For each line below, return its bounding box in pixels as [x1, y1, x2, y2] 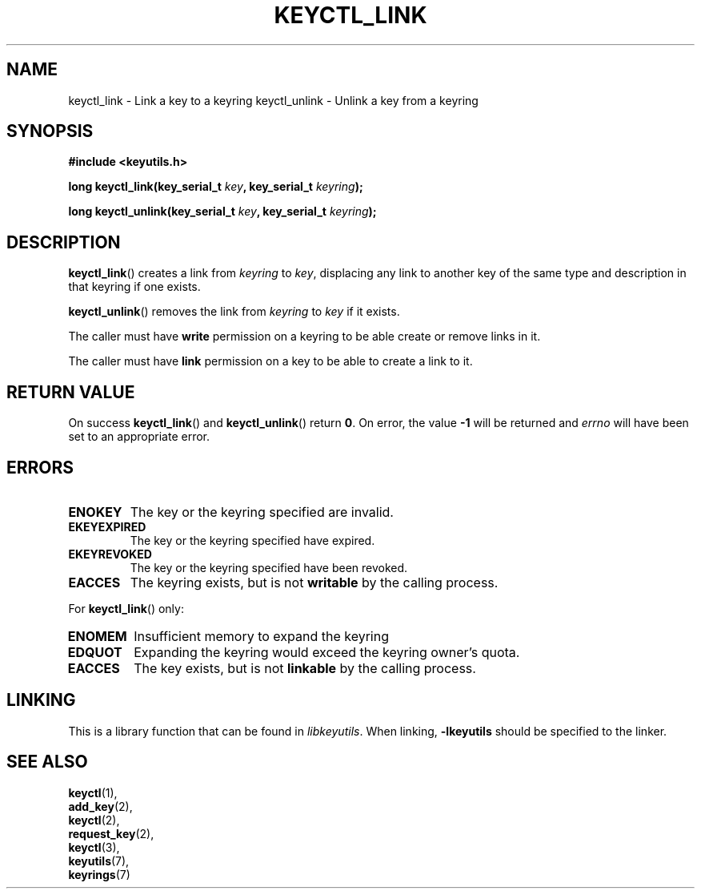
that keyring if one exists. [68, 280, 201, 294]
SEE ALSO [6, 752, 88, 772]
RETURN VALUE [6, 381, 135, 402]
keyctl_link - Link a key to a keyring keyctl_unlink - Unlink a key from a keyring [68, 93, 479, 107]
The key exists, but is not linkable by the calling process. [134, 659, 476, 676]
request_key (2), [68, 826, 154, 841]
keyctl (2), [68, 812, 120, 827]
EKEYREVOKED [68, 546, 152, 561]
